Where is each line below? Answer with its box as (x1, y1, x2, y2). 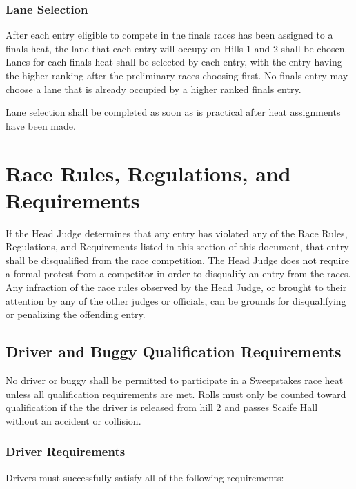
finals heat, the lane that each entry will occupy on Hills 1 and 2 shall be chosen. (6, 41, 348, 55)
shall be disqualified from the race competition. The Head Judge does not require (6, 252, 349, 267)
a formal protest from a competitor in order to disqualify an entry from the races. (6, 266, 351, 281)
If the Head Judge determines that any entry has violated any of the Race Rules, (6, 226, 348, 240)
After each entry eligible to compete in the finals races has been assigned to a (6, 28, 333, 42)
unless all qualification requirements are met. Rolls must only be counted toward (6, 386, 346, 401)
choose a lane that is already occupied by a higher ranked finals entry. (6, 81, 301, 96)
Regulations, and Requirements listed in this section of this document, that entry (6, 239, 349, 254)
